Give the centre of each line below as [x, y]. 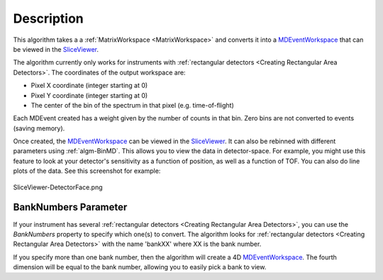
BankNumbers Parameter [70, 207]
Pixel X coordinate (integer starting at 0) [89, 86]
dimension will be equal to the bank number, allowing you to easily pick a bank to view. [140, 267]
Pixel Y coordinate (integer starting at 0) [89, 95]
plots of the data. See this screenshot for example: [87, 171]
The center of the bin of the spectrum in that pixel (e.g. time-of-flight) [132, 105]
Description [49, 18]
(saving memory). [39, 128]
